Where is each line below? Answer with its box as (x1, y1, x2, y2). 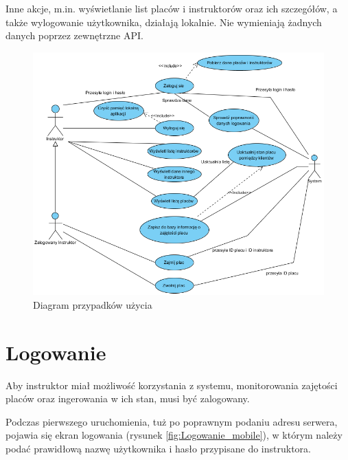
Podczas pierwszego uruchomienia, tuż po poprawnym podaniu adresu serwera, (5, 414, 338, 428)
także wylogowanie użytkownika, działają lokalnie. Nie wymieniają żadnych (5, 14, 322, 29)
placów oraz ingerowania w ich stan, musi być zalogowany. (5, 391, 250, 406)
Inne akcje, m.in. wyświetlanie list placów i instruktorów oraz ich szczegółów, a (5, 1, 338, 15)
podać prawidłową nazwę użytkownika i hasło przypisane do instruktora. (5, 441, 311, 455)
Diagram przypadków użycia (33, 297, 152, 311)
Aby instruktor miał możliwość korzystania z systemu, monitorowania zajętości (5, 377, 338, 392)
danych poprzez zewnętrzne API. (5, 28, 143, 43)
